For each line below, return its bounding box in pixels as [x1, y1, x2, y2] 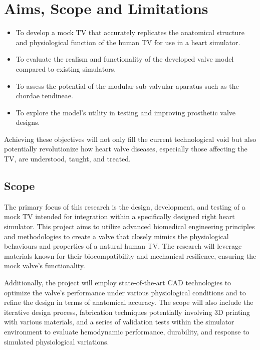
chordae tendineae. [16, 90, 73, 101]
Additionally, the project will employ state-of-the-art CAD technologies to [4, 277, 231, 288]
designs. [16, 117, 40, 127]
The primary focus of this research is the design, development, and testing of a [4, 201, 245, 212]
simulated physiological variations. [4, 336, 109, 346]
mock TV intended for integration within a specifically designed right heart [4, 211, 235, 222]
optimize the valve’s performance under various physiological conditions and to [4, 287, 246, 297]
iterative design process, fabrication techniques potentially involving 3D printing [4, 306, 250, 317]
